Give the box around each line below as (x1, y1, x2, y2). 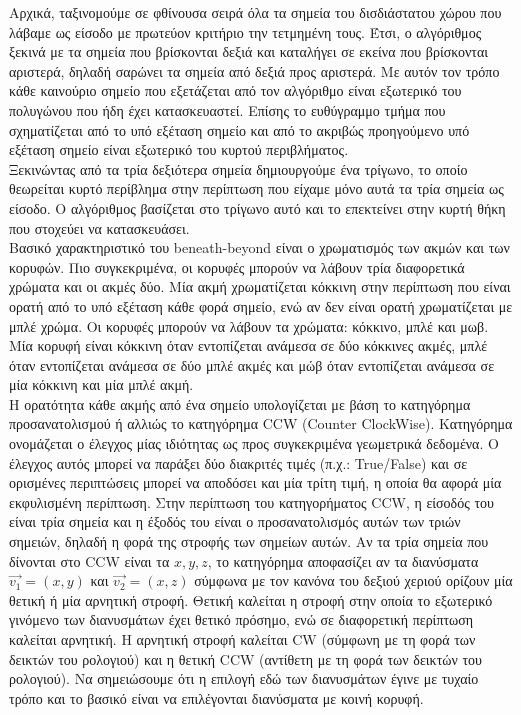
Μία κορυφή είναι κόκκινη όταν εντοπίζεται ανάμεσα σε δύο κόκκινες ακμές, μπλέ (9, 335, 488, 356)
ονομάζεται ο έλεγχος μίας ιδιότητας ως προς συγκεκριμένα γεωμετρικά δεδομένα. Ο (9, 433, 499, 454)
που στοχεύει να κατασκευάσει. (9, 217, 190, 238)
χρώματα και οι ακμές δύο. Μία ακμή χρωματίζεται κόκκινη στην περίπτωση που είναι (9, 276, 511, 297)
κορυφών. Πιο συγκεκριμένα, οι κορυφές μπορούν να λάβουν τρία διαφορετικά (9, 256, 465, 277)
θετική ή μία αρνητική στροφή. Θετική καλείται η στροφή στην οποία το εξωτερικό (9, 589, 493, 610)
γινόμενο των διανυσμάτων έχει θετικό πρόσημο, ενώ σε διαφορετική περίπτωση (9, 609, 474, 630)
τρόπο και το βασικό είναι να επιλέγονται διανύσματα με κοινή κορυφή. (9, 687, 424, 708)
